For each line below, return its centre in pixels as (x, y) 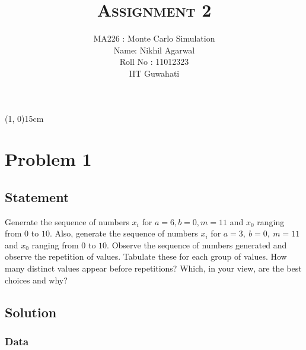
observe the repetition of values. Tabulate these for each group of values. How (146, 256)
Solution (31, 312)
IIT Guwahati (154, 73)
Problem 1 (48, 159)
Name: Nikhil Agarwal (154, 50)
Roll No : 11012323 (154, 62)
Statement (37, 196)
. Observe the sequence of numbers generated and (197, 245)
